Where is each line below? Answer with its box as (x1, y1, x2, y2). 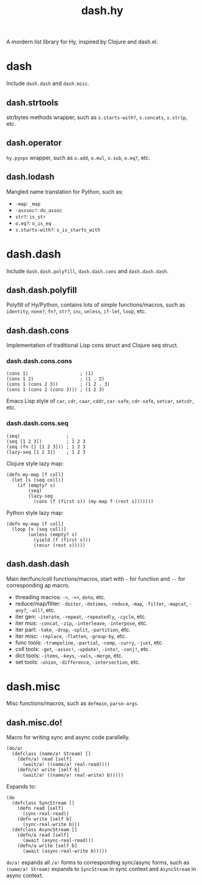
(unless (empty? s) (28, 531, 78, 537)
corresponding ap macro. (6, 581, 70, 589)
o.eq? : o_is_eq (15, 219, 52, 227)
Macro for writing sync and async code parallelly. (6, 734, 130, 741)
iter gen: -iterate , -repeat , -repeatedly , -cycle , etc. (15, 613, 147, 620)
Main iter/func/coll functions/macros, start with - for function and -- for (6, 575, 186, 582)
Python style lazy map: (6, 509, 64, 516)
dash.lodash (6, 172, 55, 182)
